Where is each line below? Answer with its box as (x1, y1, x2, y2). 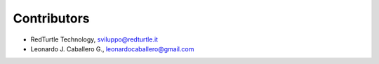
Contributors (13, 11, 91, 26)
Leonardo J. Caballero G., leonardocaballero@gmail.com (30, 44, 194, 53)
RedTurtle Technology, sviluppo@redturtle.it (30, 35, 158, 44)
